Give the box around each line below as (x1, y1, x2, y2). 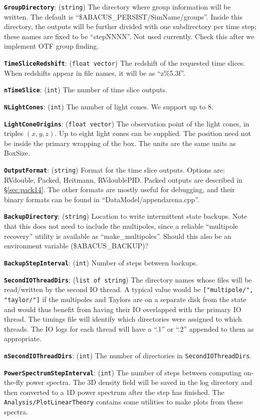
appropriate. (4, 333, 42, 344)
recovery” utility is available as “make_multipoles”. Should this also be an (4, 230, 231, 241)
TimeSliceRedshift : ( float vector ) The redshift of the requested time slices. (4, 58, 245, 68)
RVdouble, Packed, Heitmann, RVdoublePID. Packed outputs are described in (4, 174, 242, 185)
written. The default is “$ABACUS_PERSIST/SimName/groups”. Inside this (4, 11, 243, 22)
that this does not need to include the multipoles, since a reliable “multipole (4, 221, 238, 231)
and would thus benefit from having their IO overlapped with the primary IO (4, 304, 241, 314)
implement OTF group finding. (4, 41, 99, 51)
